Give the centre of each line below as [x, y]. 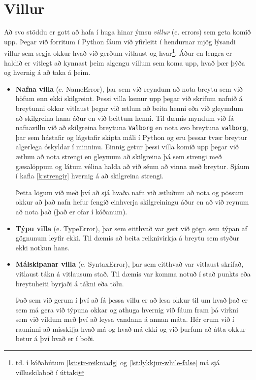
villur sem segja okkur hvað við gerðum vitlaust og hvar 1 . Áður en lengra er [118, 52]
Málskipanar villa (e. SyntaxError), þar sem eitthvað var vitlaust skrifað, [129, 264]
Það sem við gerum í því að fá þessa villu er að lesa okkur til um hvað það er [131, 300]
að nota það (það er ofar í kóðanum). [71, 211]
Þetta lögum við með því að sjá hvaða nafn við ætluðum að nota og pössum [129, 192]
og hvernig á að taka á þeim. [47, 72]
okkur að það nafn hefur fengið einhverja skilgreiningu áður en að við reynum [132, 202]
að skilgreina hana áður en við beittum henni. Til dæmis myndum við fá [125, 118]
